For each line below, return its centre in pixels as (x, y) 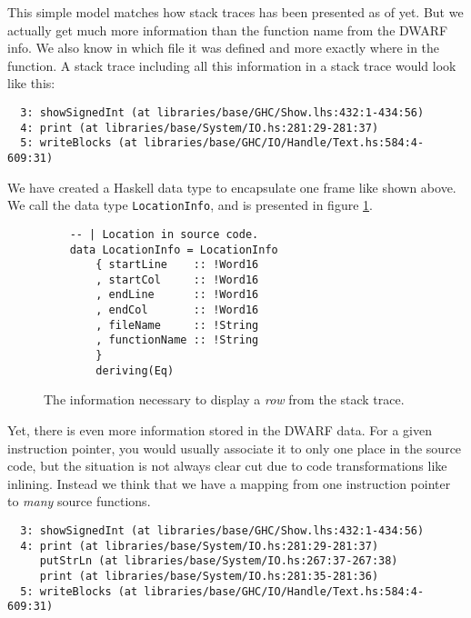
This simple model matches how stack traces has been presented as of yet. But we (235, 12)
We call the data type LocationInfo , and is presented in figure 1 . (190, 205)
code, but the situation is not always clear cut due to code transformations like (227, 466)
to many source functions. (79, 501)
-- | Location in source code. (164, 234)
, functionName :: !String (177, 340)
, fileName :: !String (177, 325)
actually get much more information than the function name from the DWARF (228, 30)
